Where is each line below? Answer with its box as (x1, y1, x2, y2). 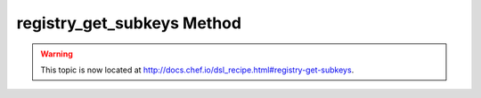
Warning (40, 49, 73, 59)
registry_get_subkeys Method (16, 13, 242, 33)
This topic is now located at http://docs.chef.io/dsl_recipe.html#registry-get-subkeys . (40, 64, 355, 75)
